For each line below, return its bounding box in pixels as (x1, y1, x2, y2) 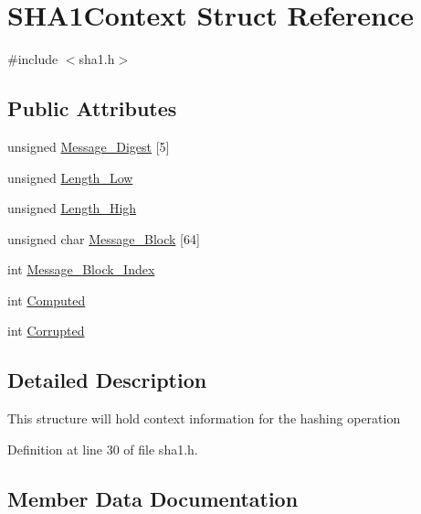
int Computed (7, 290, 86, 309)
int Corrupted (7, 321, 85, 340)
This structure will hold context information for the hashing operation (7, 409, 401, 428)
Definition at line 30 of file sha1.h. (7, 439, 198, 458)
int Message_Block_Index (7, 260, 155, 279)
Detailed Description (7, 366, 207, 394)
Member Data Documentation (7, 484, 299, 512)
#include (7, 49, 58, 69)
